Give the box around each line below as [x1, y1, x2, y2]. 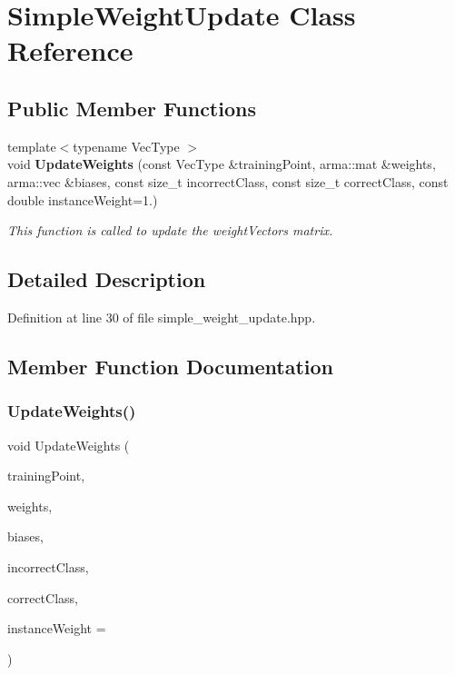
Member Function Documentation [7, 352, 334, 380]
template [7, 136, 56, 155]
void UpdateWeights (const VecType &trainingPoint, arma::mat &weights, [7, 154, 436, 174]
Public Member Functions [7, 94, 256, 122]
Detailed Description [7, 265, 206, 293]
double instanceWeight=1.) [7, 190, 158, 209]
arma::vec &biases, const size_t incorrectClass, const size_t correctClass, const [7, 172, 449, 191]
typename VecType [73, 136, 180, 155]
